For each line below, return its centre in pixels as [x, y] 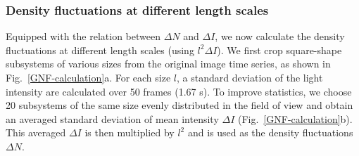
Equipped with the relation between [83, 36]
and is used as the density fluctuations [270, 132]
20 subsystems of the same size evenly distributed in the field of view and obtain [179, 105]
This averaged [36, 132]
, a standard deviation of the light [250, 77]
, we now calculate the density [280, 36]
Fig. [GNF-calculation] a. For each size [88, 77]
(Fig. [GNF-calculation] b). [295, 118]
